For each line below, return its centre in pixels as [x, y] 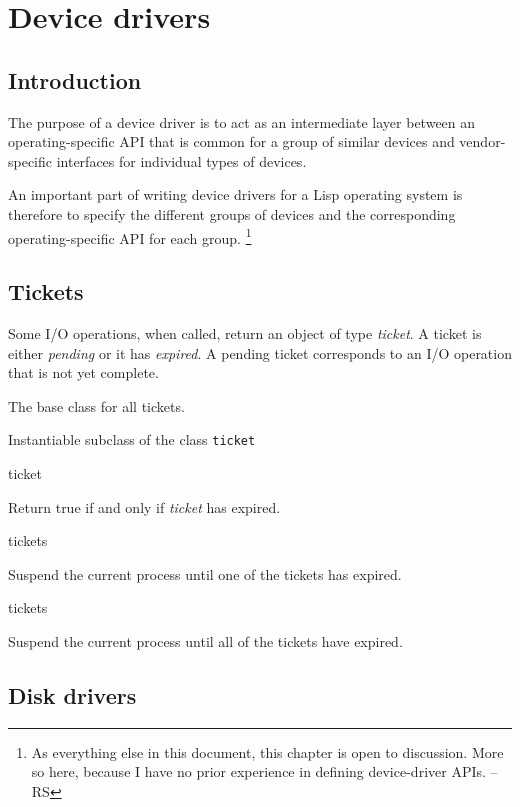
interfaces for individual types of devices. [181, 160]
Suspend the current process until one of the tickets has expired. [205, 573]
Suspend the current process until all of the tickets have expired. [205, 641]
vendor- [482, 141]
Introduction [75, 79]
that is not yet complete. [83, 372]
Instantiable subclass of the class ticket [132, 439]
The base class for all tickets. [96, 405]
